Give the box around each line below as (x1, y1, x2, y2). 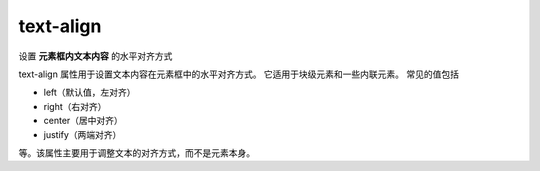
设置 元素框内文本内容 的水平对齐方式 (18, 50, 173, 62)
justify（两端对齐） (43, 128, 122, 140)
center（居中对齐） (43, 115, 124, 127)
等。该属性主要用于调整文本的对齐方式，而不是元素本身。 (18, 146, 255, 159)
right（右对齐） (43, 100, 107, 112)
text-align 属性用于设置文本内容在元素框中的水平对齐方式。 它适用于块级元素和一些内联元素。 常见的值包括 (18, 68, 460, 80)
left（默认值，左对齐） (43, 86, 136, 99)
